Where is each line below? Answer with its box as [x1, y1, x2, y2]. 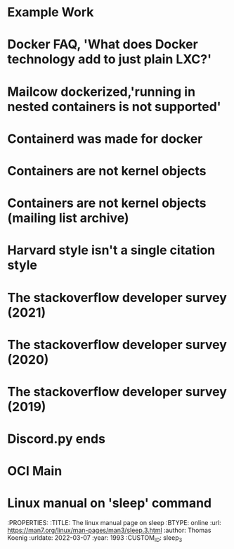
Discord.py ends [7, 431, 105, 447]
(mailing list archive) [7, 210, 129, 226]
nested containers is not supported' [7, 99, 221, 115]
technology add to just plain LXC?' [7, 51, 212, 68]
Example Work [7, 4, 94, 20]
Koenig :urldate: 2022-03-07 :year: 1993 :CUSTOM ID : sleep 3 [7, 534, 183, 543]
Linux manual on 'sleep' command [7, 496, 212, 511]
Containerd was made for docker [7, 131, 203, 146]
